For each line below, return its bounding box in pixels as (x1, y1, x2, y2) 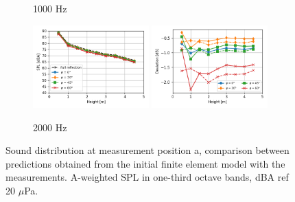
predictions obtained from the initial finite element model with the (5, 156, 285, 170)
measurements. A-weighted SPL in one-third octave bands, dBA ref (5, 170, 289, 184)
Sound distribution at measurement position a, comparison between (5, 143, 290, 157)
